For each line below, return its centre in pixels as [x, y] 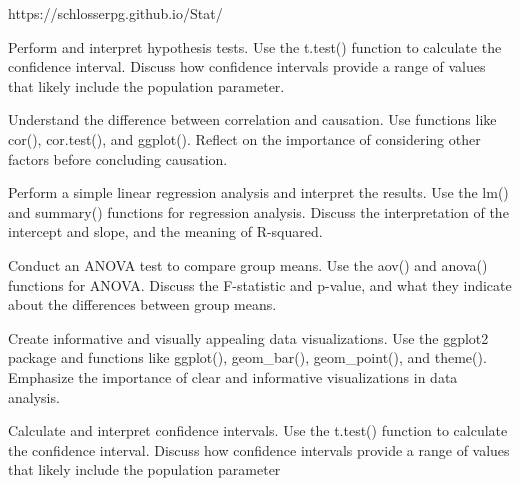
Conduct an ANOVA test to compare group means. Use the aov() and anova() [248, 264]
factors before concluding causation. [118, 158]
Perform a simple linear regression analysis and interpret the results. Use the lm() [258, 192]
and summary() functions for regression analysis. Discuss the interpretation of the [258, 211]
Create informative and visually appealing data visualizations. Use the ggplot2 [248, 337]
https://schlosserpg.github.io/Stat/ [115, 13]
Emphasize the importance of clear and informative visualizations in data [233, 376]
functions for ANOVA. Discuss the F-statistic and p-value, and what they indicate [260, 284]
